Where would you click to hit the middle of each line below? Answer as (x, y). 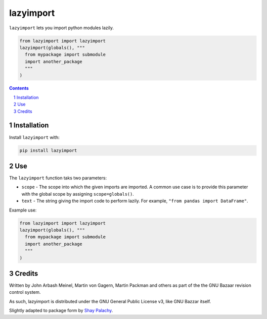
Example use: (23, 210)
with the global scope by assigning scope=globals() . (78, 194)
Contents (19, 88)
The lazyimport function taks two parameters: (58, 178)
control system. (25, 292)
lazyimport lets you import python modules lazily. (61, 28)
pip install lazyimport (48, 150)
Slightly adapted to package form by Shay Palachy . (61, 311)
